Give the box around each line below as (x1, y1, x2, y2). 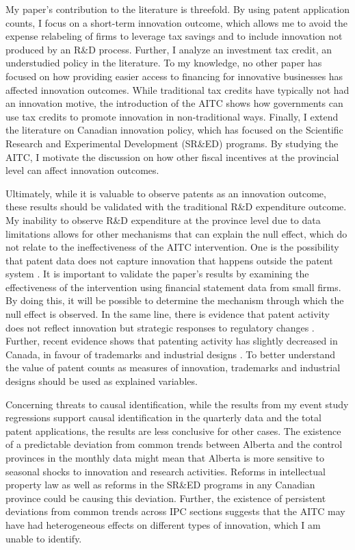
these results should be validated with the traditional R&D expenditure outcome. (5, 199, 347, 214)
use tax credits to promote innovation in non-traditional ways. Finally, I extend (5, 109, 339, 123)
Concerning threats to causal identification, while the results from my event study (5, 397, 349, 411)
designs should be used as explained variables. (5, 374, 198, 388)
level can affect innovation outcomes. (5, 163, 159, 177)
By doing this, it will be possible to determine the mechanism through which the (5, 293, 344, 308)
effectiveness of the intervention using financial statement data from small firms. (5, 279, 341, 294)
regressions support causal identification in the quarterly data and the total (5, 410, 321, 425)
